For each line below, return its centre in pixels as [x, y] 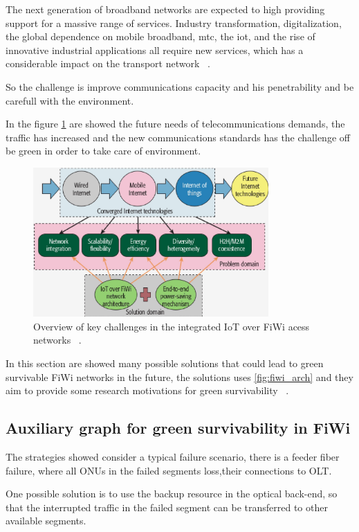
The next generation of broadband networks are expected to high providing [165, 9]
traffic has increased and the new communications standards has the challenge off [178, 137]
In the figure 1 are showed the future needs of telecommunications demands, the [175, 124]
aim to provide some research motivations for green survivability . [147, 390]
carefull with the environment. [70, 100]
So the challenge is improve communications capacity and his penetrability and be [180, 86]
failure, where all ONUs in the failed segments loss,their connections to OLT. [169, 470]
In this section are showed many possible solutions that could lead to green [165, 363]
